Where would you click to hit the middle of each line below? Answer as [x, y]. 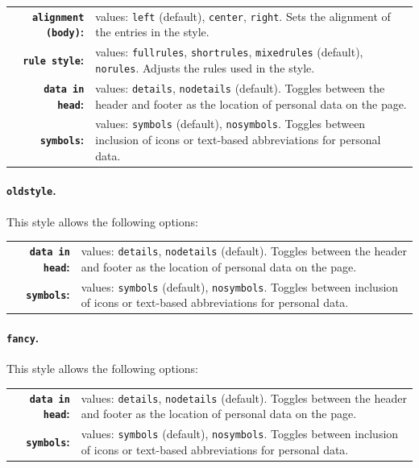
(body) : [65, 32]
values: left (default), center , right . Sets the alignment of [243, 16]
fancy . [23, 337]
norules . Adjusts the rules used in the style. [205, 67]
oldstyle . [31, 191]
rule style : [54, 60]
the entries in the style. [152, 32]
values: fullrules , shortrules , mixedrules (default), [229, 52]
